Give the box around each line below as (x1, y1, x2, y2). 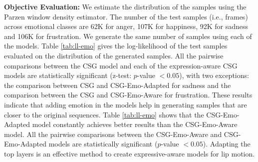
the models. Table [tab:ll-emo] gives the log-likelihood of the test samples (4, 40, 228, 51)
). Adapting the (203, 138, 251, 149)
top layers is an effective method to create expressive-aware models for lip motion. (4, 148, 255, 158)
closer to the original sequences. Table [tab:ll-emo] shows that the (4, 109, 204, 119)
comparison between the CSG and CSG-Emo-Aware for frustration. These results (4, 89, 253, 100)
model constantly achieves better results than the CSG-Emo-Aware (32, 119, 238, 129)
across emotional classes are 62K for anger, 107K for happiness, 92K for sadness (4, 21, 249, 31)
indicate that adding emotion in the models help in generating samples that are (4, 99, 247, 109)
